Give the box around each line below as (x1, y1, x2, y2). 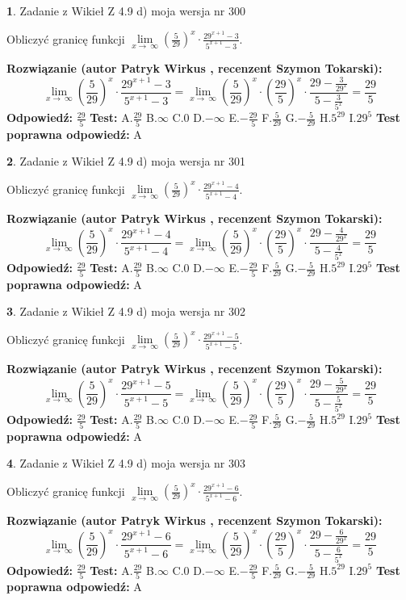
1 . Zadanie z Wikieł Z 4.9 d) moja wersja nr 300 (6, 2, 246, 19)
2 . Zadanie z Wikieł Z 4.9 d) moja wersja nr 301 (6, 153, 246, 170)
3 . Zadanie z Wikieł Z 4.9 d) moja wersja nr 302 (6, 303, 246, 320)
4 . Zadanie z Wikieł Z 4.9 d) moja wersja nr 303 (6, 455, 246, 472)
